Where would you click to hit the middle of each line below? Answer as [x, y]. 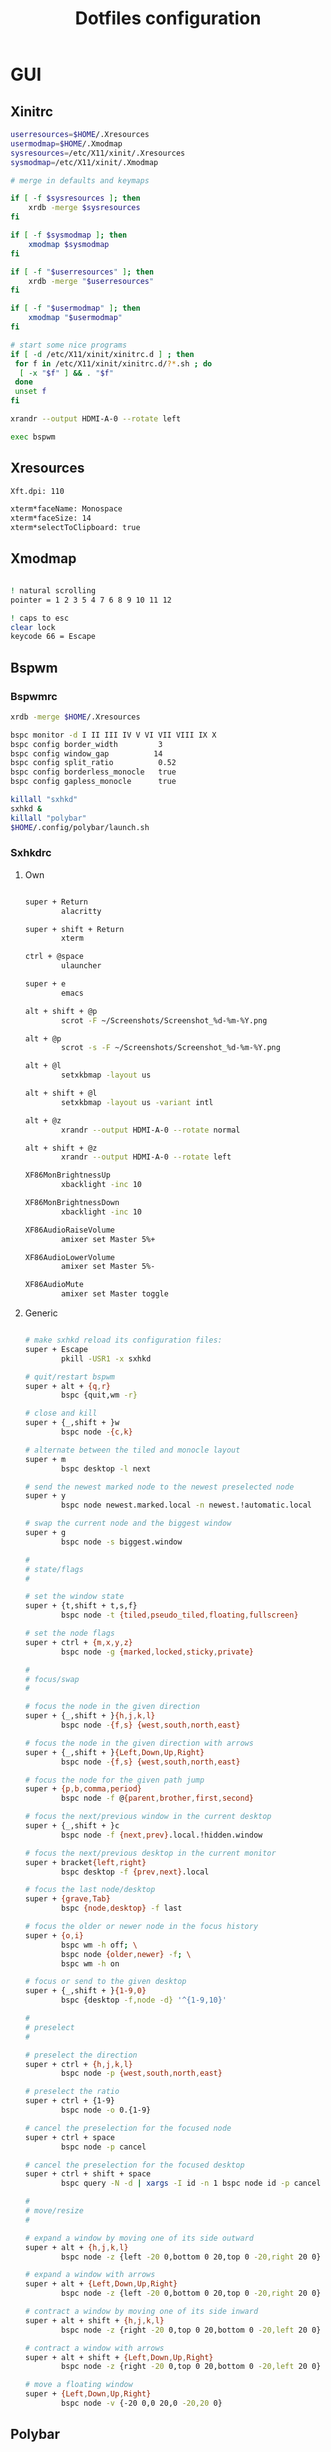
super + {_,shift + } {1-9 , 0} [85, 1991]
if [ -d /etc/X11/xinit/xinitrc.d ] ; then [102, 354]
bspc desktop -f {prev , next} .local [135, 1872]
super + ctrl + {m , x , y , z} [78, 1642]
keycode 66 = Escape [53, 637]
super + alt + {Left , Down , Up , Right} [101, 2284]
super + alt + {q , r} [67, 1386]
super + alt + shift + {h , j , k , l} [94, 2320]
